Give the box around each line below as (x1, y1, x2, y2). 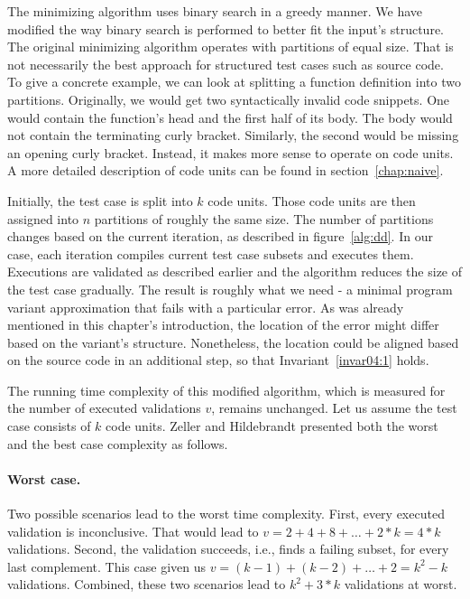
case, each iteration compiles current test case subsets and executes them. (7, 244, 414, 263)
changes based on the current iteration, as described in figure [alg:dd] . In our (7, 227, 433, 246)
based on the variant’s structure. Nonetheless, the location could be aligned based (7, 332, 459, 351)
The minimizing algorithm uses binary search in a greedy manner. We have (7, 2, 423, 20)
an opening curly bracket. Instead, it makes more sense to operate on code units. (7, 143, 454, 162)
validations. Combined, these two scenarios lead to (7, 575, 286, 594)
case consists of (7, 416, 91, 435)
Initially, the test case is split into (7, 191, 193, 210)
